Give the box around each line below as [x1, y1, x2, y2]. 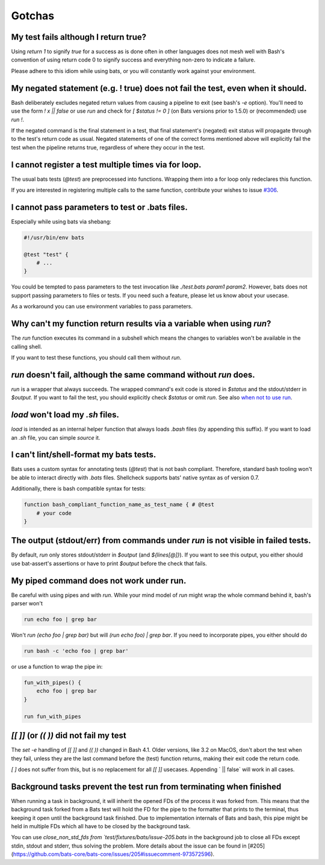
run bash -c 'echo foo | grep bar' [23, 648, 129, 655]
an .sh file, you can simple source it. [11, 434, 101, 441]
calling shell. [11, 343, 42, 350]
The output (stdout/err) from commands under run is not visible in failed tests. [11, 536, 311, 546]
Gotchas [11, 9, 55, 22]
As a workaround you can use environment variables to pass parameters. [11, 303, 193, 310]
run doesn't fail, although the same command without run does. [11, 369, 255, 379]
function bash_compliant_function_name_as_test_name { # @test [23, 501, 215, 508]
